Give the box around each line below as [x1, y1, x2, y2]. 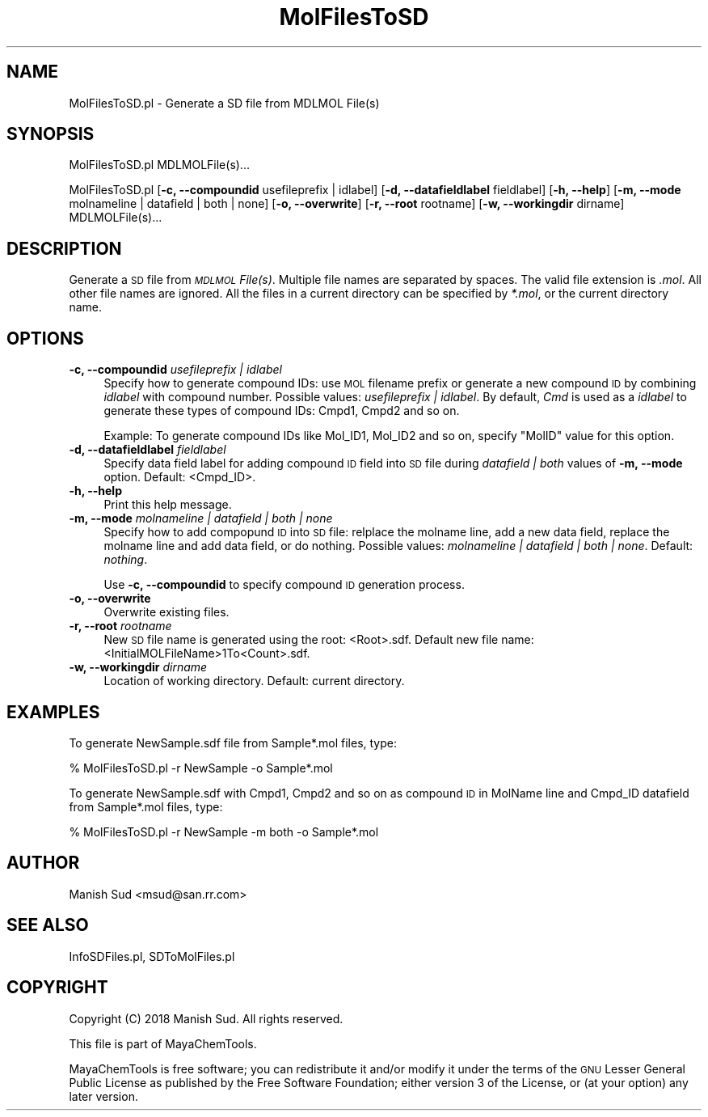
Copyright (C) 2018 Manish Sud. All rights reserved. [69, 1011, 343, 1026]
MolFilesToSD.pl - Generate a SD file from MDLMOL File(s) [69, 95, 380, 110]
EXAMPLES [6, 701, 100, 722]
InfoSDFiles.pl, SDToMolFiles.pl [69, 949, 235, 963]
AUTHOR [6, 853, 80, 874]
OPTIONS [6, 328, 84, 349]
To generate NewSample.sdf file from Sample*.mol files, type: [69, 735, 397, 750]
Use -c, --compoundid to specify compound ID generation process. [103, 578, 465, 592]
